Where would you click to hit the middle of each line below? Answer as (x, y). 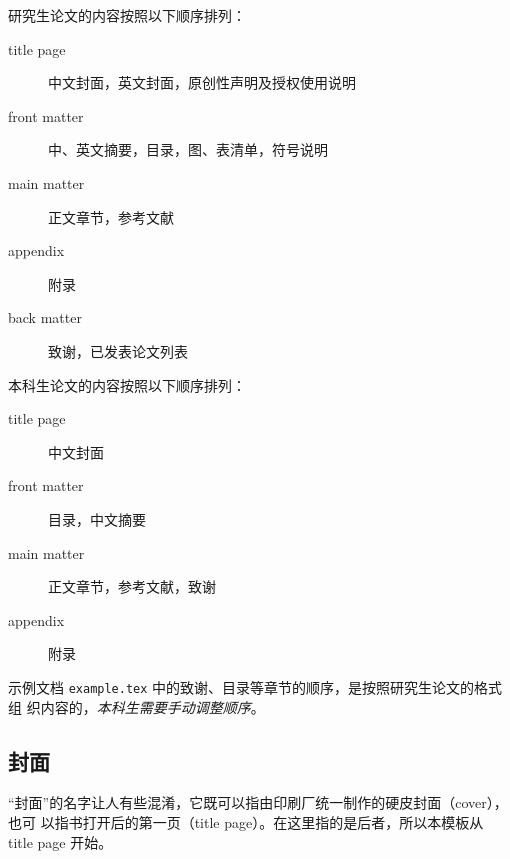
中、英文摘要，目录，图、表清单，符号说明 (188, 149)
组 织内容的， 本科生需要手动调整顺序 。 (136, 706)
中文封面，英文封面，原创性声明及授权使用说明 (202, 82)
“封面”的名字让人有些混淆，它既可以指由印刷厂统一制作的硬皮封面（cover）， (258, 802)
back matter (45, 317)
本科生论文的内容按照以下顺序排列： (127, 384)
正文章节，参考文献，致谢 (132, 586)
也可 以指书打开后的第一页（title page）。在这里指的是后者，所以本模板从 (246, 821)
